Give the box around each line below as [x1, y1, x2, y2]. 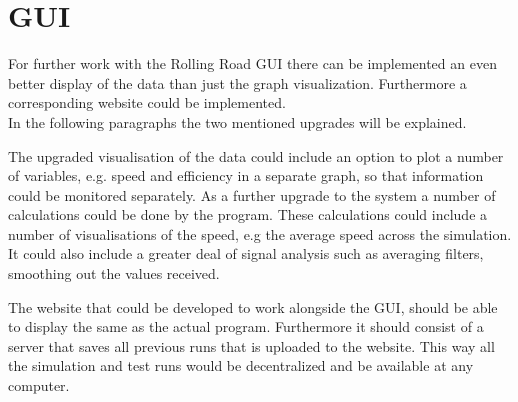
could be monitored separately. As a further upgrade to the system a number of [8, 184, 496, 205]
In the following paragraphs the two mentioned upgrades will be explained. [8, 111, 467, 132]
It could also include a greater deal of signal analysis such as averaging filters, [8, 243, 484, 264]
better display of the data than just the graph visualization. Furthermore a [8, 72, 467, 93]
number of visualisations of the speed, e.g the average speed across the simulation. [8, 223, 512, 244]
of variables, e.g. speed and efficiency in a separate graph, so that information [8, 165, 484, 186]
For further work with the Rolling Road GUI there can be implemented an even [8, 53, 497, 74]
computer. [8, 375, 70, 396]
